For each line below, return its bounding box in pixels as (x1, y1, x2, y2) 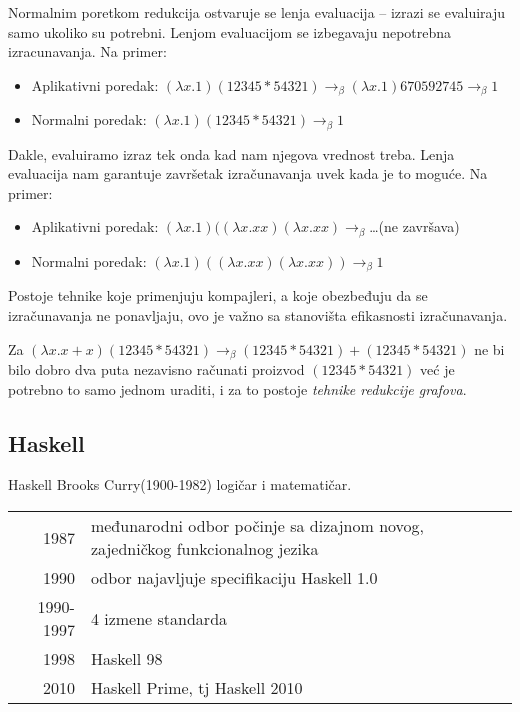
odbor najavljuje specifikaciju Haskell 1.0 (90, 566, 378, 589)
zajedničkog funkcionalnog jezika (90, 537, 319, 560)
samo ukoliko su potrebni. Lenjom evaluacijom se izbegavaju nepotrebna (8, 21, 452, 42)
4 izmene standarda (90, 606, 228, 630)
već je (420, 359, 455, 380)
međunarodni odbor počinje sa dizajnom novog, (90, 514, 425, 537)
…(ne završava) (369, 216, 460, 237)
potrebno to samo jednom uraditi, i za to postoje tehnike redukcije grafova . (8, 378, 467, 399)
